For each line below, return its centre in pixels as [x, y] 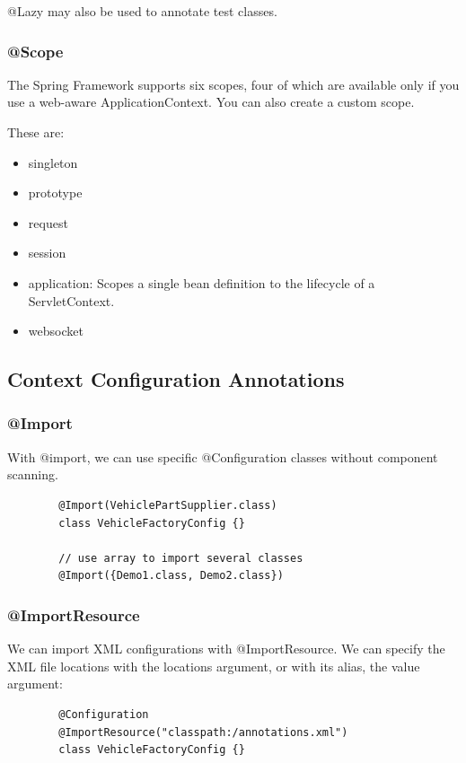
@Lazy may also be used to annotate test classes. [142, 11]
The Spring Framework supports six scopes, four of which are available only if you [233, 84]
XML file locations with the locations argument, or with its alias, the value [214, 666]
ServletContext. [71, 300]
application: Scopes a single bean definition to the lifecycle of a [202, 282]
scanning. [33, 474]
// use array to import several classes [181, 558]
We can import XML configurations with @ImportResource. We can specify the [226, 649]
